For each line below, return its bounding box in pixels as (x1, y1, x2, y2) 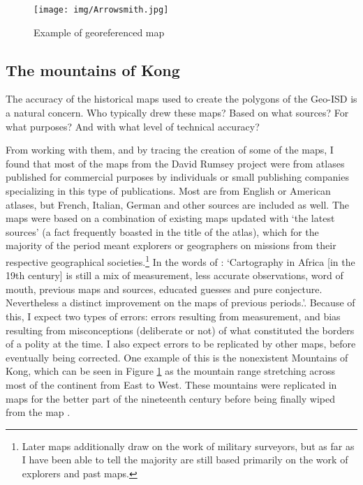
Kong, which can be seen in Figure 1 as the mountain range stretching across (6, 364, 336, 378)
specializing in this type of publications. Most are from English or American (6, 184, 331, 198)
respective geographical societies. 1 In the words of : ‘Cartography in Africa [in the (6, 252, 355, 269)
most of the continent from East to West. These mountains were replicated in (6, 377, 337, 391)
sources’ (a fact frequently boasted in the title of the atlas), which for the (6, 224, 319, 239)
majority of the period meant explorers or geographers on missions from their (6, 238, 336, 253)
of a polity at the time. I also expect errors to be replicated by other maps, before (6, 336, 356, 351)
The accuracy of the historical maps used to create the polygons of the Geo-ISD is (6, 91, 357, 106)
